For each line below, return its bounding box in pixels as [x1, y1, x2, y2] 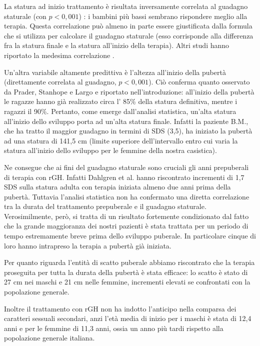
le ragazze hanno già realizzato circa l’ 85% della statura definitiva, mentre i [4, 96, 237, 106]
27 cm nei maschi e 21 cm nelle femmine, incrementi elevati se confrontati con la [4, 276, 250, 287]
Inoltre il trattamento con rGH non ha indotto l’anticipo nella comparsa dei [4, 303, 236, 313]
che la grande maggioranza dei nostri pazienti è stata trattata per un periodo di [4, 220, 248, 231]
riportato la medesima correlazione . [4, 49, 114, 60]
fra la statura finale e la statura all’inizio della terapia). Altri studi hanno [4, 40, 229, 50]
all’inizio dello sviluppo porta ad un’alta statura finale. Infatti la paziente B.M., [4, 115, 248, 126]
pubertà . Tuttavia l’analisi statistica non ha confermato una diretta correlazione [4, 191, 249, 201]
